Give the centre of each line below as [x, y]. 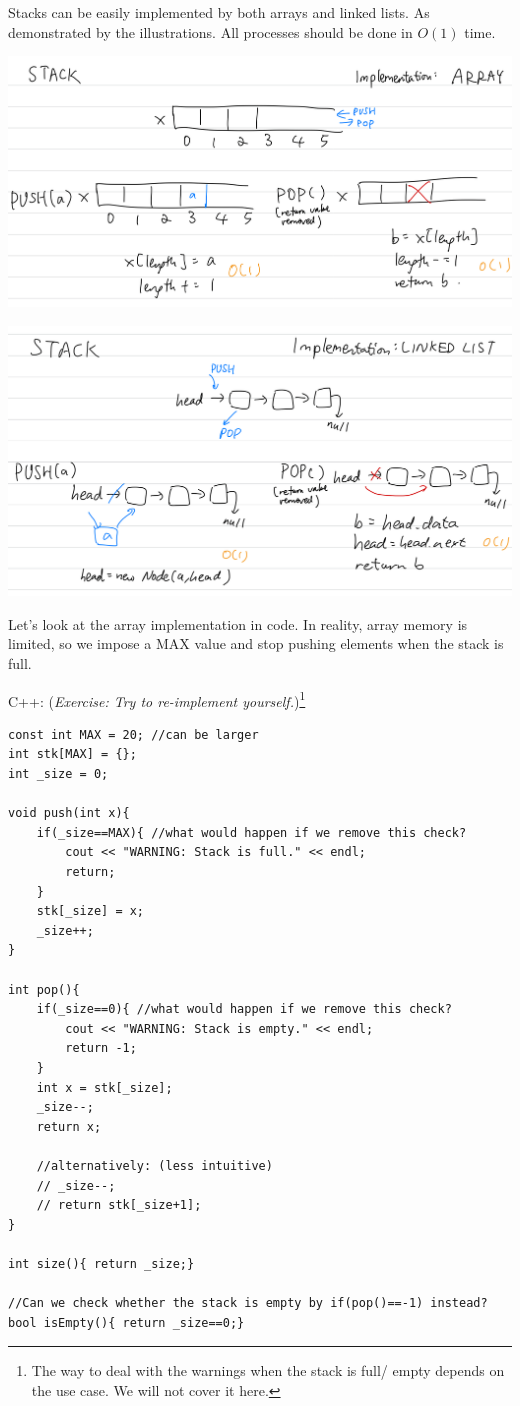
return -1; [101, 1048]
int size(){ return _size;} [101, 1263]
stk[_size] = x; [90, 911]
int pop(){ [44, 989]
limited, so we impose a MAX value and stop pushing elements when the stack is [256, 643]
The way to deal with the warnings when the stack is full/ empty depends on [268, 1370]
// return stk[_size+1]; [119, 1205]
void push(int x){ [69, 813]
